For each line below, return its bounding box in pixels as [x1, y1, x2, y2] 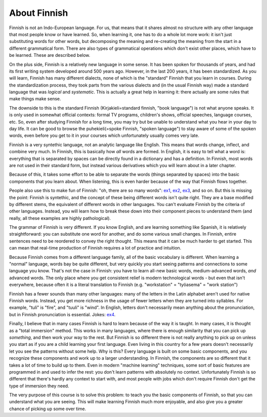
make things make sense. [9, 96, 61, 102]
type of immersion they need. [9, 383, 69, 389]
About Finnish [9, 7, 68, 18]
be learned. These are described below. [9, 52, 90, 58]
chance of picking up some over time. [9, 406, 87, 412]
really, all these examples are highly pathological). [9, 215, 111, 221]
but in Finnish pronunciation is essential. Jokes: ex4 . [9, 311, 116, 317]
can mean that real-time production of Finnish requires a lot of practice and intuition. [9, 245, 181, 251]
